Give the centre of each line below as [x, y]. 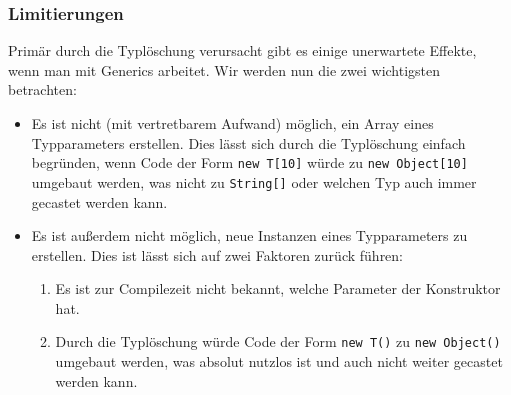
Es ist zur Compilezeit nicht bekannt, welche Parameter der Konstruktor [278, 288]
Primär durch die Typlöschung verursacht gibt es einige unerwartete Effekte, [242, 50]
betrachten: [42, 89]
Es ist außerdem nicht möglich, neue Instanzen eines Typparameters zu [249, 235]
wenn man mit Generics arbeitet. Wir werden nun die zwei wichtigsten [224, 69]
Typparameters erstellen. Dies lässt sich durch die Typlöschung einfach [248, 142]
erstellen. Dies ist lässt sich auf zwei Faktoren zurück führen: [217, 254]
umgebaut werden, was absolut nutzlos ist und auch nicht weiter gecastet [279, 361]
